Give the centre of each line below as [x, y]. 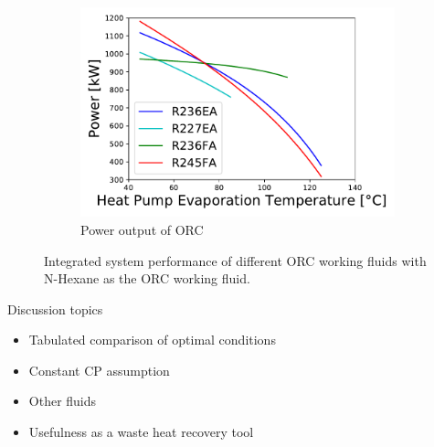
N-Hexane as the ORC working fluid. [147, 278]
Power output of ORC [142, 229]
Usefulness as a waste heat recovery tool [141, 432]
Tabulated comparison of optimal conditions [152, 340]
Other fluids [63, 401]
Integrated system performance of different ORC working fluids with [235, 260]
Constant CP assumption [99, 370]
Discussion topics [55, 309]
